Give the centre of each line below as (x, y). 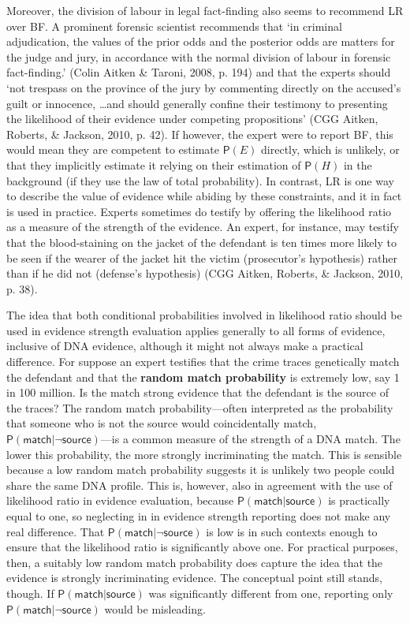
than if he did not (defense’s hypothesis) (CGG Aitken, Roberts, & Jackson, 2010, (205, 273)
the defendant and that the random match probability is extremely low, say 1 (203, 377)
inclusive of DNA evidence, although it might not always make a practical (185, 346)
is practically (359, 500)
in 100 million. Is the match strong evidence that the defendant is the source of (198, 392)
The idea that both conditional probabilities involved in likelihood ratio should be (204, 315)
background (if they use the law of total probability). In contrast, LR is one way (200, 180)
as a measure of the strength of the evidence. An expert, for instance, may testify (203, 227)
